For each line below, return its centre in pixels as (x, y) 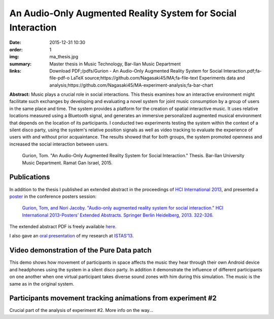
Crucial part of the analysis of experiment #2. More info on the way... (81, 310)
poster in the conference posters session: (53, 196)
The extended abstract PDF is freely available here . (63, 227)
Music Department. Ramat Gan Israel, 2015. (67, 163)
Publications (30, 177)
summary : (21, 64)
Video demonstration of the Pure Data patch (80, 250)
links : (15, 70)
